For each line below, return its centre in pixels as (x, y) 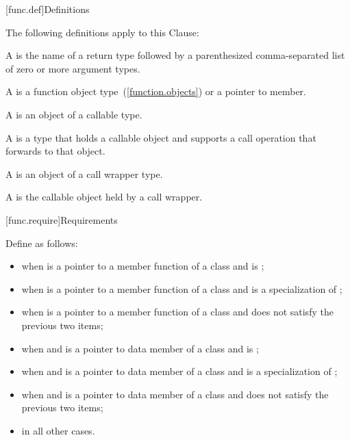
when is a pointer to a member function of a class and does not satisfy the (177, 312)
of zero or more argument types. (73, 68)
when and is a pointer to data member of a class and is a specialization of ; (179, 371)
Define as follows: (42, 243)
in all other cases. (58, 430)
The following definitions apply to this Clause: (102, 32)
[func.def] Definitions (48, 9)
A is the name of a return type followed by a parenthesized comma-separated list (175, 55)
